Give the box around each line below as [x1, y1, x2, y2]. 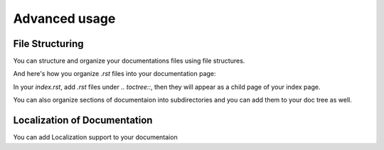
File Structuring [13, 38, 85, 50]
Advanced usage [13, 11, 116, 26]
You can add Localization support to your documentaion [13, 133, 178, 141]
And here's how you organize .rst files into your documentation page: [13, 70, 216, 78]
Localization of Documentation [13, 114, 153, 127]
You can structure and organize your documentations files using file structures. [13, 57, 245, 65]
